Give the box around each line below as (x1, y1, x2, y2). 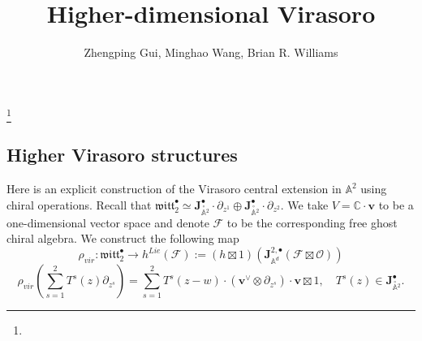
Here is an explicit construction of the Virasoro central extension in (6, 180, 342, 197)
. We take (280, 196, 329, 213)
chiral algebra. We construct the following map (6, 230, 239, 247)
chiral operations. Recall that (6, 196, 152, 213)
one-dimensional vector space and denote (6, 214, 209, 231)
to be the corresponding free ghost (226, 214, 398, 231)
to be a (378, 196, 414, 213)
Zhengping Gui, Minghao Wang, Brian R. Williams (84, 44, 338, 61)
